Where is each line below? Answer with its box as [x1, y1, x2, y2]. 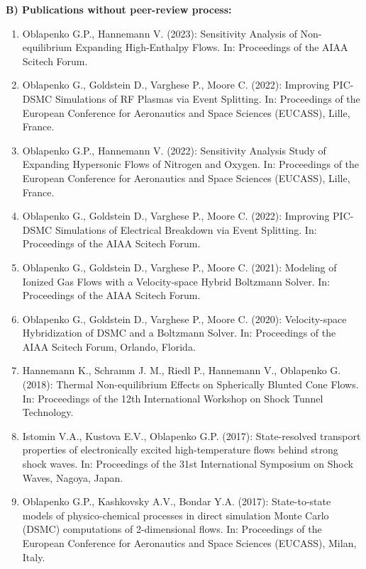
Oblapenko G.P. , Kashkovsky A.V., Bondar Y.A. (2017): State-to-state [22, 494, 331, 509]
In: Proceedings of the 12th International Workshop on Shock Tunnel [22, 390, 323, 405]
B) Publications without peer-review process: [6, 2, 232, 16]
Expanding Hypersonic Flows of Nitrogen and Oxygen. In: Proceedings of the [22, 157, 360, 171]
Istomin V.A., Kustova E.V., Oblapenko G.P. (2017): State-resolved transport [22, 428, 361, 443]
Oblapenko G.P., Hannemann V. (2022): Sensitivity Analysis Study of [22, 142, 326, 157]
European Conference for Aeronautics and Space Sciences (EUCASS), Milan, [22, 536, 357, 550]
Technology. [22, 405, 74, 419]
